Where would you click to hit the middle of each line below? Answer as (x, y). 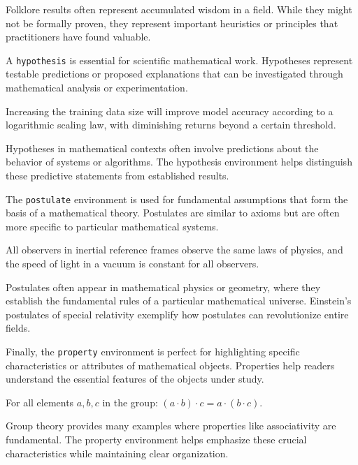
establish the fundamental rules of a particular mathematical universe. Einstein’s (179, 301)
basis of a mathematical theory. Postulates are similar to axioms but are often (173, 213)
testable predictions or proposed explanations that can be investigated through (174, 74)
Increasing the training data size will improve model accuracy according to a (170, 111)
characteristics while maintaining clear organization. (117, 453)
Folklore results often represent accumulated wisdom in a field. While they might (179, 9)
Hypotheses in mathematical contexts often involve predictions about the (162, 148)
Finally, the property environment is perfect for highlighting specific (153, 351)
